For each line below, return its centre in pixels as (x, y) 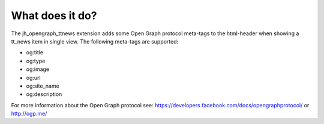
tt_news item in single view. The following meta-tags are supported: (95, 41)
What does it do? (54, 15)
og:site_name (43, 86)
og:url (34, 77)
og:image (38, 69)
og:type (36, 61)
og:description (44, 94)
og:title (35, 52)
